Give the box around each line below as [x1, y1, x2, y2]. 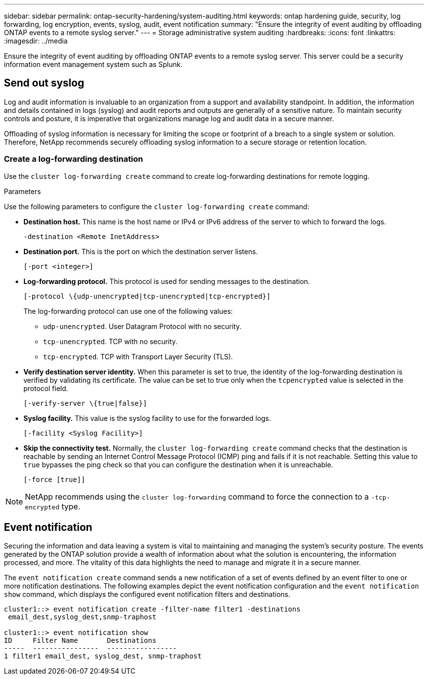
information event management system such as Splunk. [4, 60, 183, 68]
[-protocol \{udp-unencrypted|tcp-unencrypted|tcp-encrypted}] [23, 292, 271, 300]
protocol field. [23, 384, 68, 393]
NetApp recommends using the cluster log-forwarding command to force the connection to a [25, 491, 369, 502]
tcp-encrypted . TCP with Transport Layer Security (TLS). [43, 352, 233, 361]
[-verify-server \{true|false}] [23, 399, 147, 407]
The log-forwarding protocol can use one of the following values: [23, 307, 233, 315]
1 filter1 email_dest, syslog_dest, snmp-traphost [4, 652, 202, 660]
